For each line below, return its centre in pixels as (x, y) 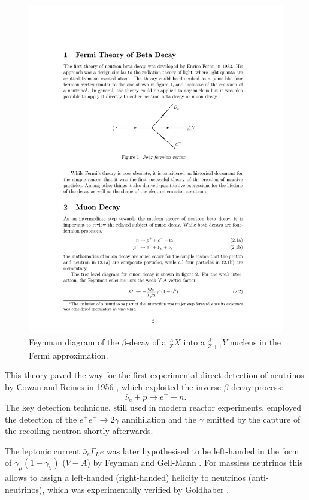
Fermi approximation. (69, 355)
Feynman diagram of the (74, 342)
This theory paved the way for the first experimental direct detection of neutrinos (154, 375)
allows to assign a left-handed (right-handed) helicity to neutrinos (125, 478)
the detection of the (41, 419)
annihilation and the (159, 419)
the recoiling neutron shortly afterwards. (79, 431)
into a (194, 342)
